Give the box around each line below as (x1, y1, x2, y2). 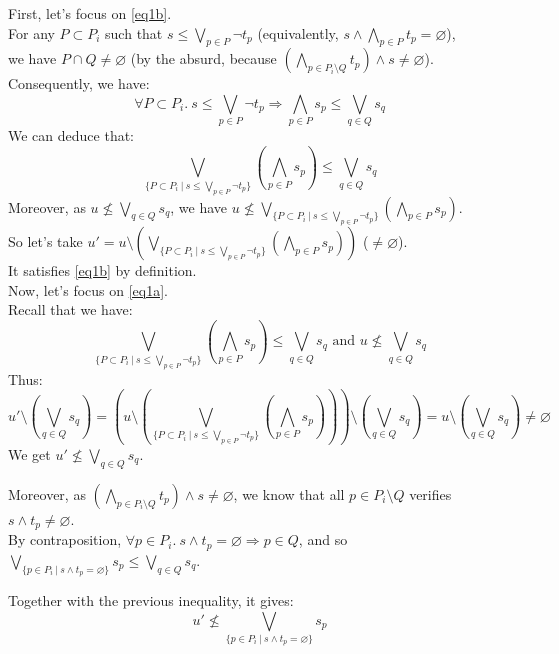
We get (8, 444, 51, 464)
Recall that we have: (8, 299, 133, 320)
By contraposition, (8, 529, 122, 550)
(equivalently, (257, 22, 339, 43)
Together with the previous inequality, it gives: (8, 589, 294, 610)
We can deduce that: (8, 125, 134, 146)
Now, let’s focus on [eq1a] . (8, 279, 169, 300)
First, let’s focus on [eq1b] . (8, 3, 172, 23)
